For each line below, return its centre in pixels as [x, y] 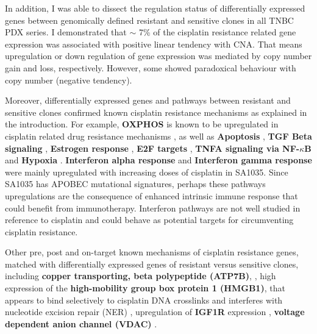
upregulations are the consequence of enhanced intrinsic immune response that [151, 195]
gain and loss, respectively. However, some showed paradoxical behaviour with [151, 67]
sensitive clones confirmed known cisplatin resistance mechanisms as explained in [156, 112]
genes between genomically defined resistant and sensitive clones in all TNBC [149, 20]
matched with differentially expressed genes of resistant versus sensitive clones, [152, 264]
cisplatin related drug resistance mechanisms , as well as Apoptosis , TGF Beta [158, 136]
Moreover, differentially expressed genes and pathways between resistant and [148, 100]
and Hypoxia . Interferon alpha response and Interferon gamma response [158, 160]
